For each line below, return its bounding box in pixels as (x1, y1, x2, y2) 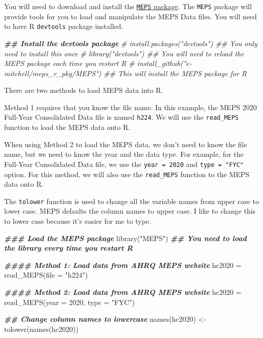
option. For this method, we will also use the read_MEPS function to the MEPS (4, 168, 249, 179)
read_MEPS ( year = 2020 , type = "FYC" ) (4, 296, 135, 307)
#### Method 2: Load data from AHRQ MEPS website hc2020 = (4, 287, 242, 297)
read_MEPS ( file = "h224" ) (4, 269, 88, 280)
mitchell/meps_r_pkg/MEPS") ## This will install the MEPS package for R (4, 67, 247, 78)
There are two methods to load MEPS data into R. (4, 85, 163, 95)
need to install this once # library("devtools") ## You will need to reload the (4, 48, 244, 58)
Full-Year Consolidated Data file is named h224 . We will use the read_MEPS (4, 112, 239, 122)
